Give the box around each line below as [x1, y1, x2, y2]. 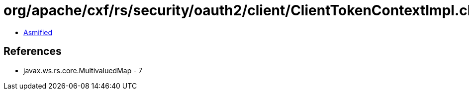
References [3, 45, 62, 58]
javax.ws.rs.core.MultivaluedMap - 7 [23, 66, 143, 75]
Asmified [23, 28, 53, 37]
